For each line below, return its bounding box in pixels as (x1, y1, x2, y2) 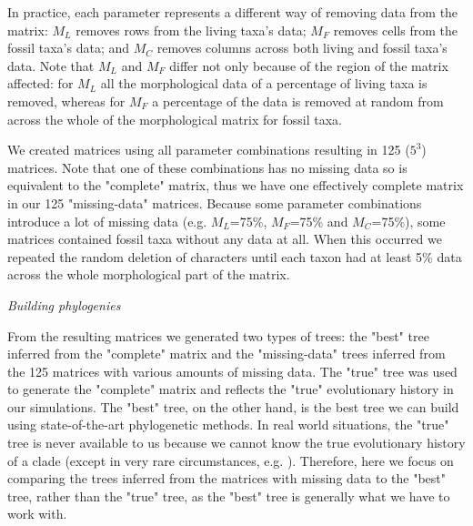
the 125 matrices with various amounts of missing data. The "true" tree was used (7, 361, 458, 380)
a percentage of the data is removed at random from (152, 91, 444, 110)
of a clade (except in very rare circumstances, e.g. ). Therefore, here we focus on (7, 450, 454, 470)
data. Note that (7, 56, 95, 75)
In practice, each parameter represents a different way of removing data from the (7, 3, 458, 21)
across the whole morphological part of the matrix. (7, 265, 290, 284)
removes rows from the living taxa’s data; (75, 20, 307, 39)
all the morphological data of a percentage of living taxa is (100, 74, 428, 93)
